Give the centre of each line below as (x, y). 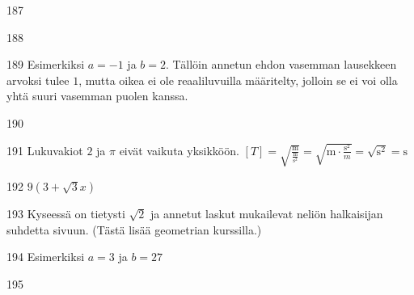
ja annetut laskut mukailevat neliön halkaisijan (267, 213)
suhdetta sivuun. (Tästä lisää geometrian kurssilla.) (134, 229)
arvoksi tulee (38, 80)
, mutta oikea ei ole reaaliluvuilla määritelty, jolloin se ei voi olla (238, 80)
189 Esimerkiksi (46, 64)
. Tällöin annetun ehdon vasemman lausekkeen (281, 64)
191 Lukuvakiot (45, 150)
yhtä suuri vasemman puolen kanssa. (97, 96)
